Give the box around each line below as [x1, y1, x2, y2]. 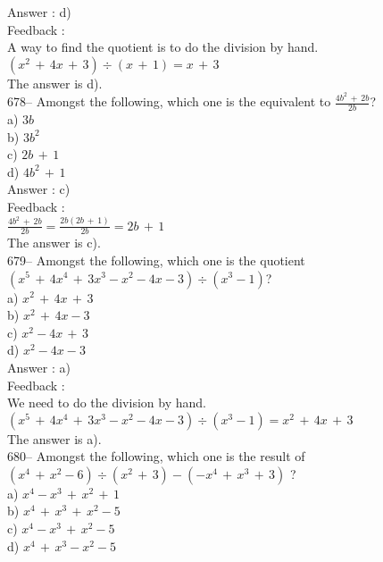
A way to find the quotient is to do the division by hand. [7, 38, 319, 56]
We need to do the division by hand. [7, 393, 206, 412]
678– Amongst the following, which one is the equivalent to [7, 92, 331, 111]
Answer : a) [7, 357, 71, 376]
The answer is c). [7, 233, 101, 252]
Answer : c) [7, 180, 71, 198]
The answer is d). [7, 73, 103, 92]
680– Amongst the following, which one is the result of [7, 447, 305, 466]
